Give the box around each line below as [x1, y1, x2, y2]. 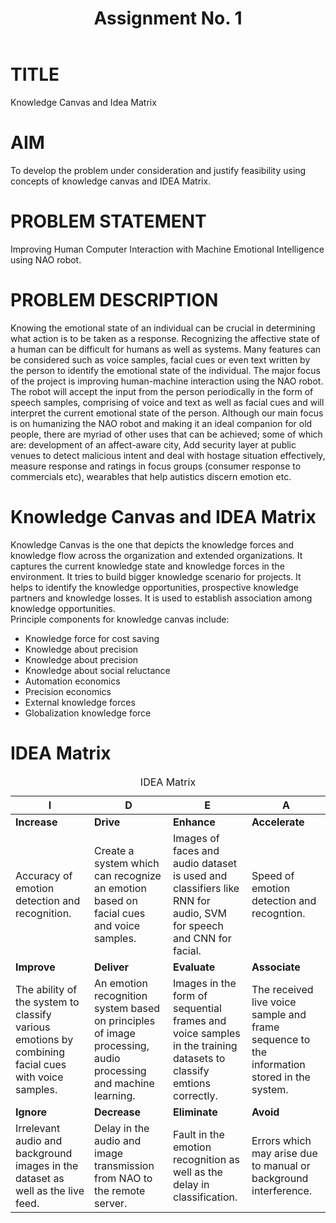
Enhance [173, 815, 216, 829]
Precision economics [24, 685, 112, 697]
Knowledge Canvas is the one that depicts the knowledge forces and [10, 538, 295, 551]
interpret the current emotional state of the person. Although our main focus [10, 407, 324, 419]
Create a [94, 843, 135, 857]
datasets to [173, 1051, 226, 1065]
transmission [94, 1158, 155, 1172]
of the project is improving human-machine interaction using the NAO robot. [10, 375, 324, 387]
